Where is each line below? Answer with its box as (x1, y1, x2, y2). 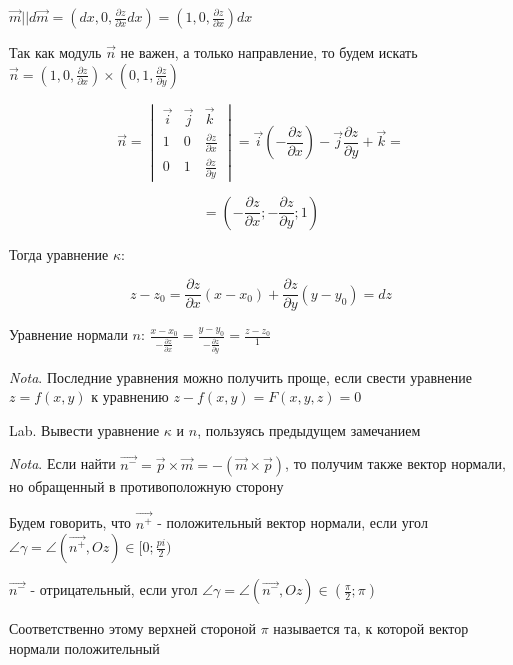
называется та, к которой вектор (273, 618, 469, 639)
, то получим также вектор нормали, (285, 453, 506, 474)
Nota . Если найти (9, 453, 116, 474)
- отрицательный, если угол (30, 579, 198, 600)
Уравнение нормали (9, 324, 128, 345)
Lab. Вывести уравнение (9, 419, 160, 440)
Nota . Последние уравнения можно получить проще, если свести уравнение (9, 366, 473, 387)
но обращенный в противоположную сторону (9, 475, 284, 496)
